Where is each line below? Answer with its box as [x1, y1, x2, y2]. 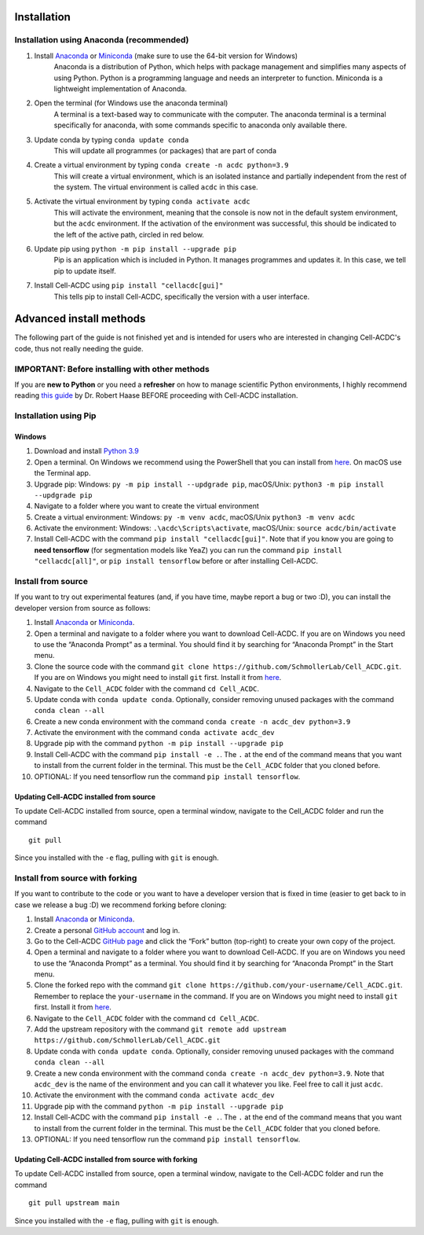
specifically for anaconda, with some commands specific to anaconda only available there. [53, 120, 347, 130]
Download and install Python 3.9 [34, 447, 139, 456]
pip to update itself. [53, 266, 117, 275]
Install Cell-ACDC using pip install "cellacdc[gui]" [34, 281, 224, 290]
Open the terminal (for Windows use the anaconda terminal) [34, 98, 228, 108]
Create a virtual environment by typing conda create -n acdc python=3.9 [34, 160, 289, 170]
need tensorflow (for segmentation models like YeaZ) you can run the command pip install [34, 545, 343, 554]
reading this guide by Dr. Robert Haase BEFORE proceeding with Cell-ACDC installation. [14, 391, 298, 400]
